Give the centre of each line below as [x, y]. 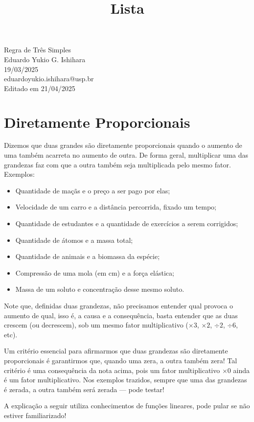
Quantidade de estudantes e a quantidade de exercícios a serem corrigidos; [127, 223]
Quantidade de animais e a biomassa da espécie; [88, 256]
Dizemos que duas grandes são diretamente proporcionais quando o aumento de [123, 145]
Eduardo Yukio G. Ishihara [45, 59]
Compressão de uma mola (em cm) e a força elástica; [95, 272]
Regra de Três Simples [37, 50]
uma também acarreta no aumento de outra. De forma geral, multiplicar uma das [126, 155]
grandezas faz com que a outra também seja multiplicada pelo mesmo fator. [117, 164]
